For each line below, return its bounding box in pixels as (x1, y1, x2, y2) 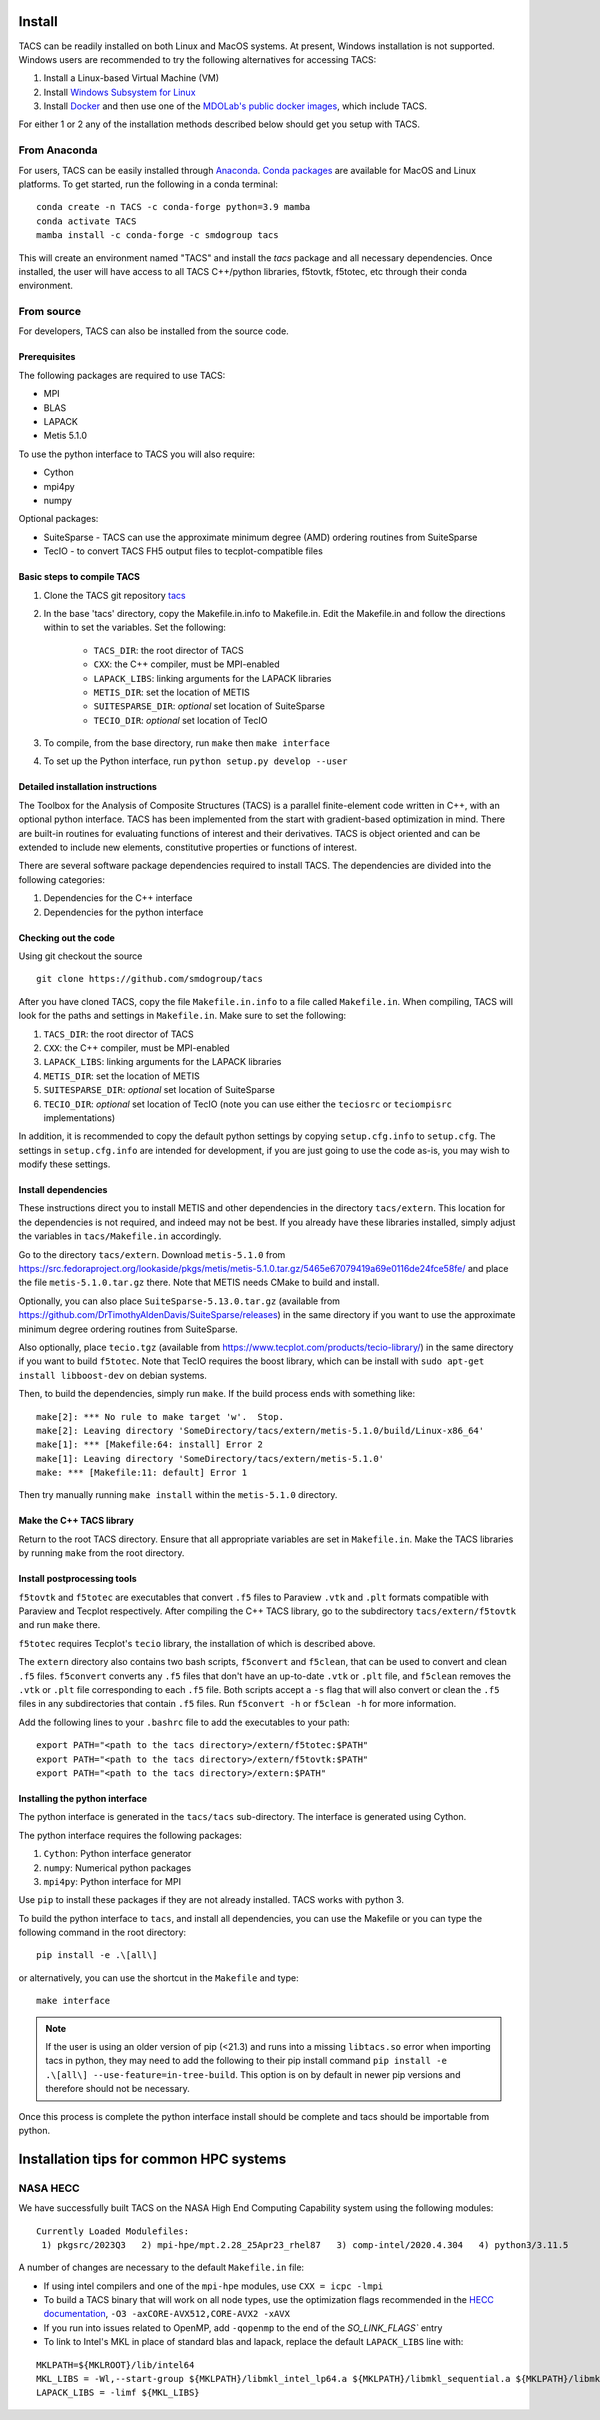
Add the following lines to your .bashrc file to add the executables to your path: (18, 1716, 350, 1728)
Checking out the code (18, 931, 115, 944)
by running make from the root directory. (18, 1547, 185, 1559)
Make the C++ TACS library (18, 1515, 135, 1527)
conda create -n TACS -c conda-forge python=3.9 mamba (36, 201, 311, 213)
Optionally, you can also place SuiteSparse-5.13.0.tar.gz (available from (18, 1295, 340, 1307)
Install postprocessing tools (18, 1573, 137, 1585)
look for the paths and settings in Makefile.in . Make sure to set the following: (18, 1010, 347, 1022)
